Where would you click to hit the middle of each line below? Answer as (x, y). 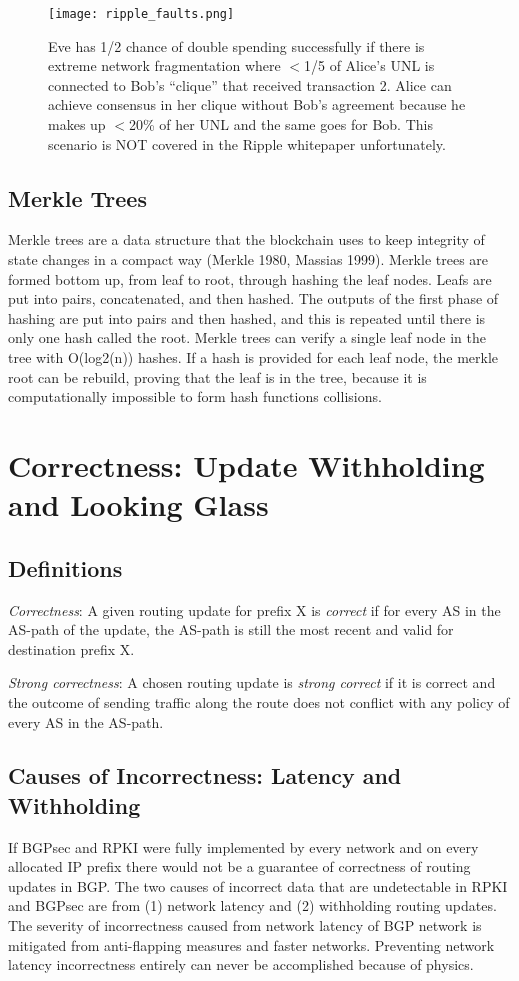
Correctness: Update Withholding (246, 464)
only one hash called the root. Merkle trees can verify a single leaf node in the (247, 337)
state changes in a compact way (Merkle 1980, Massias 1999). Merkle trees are (248, 259)
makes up (77, 124)
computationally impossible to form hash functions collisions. (195, 396)
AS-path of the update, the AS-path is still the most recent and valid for (231, 629)
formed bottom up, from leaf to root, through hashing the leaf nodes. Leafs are (250, 278)
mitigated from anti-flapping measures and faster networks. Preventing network (251, 944)
